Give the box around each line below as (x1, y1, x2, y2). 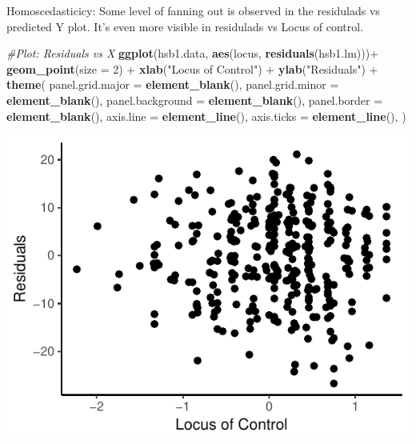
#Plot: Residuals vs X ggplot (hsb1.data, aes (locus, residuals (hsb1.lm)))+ (6, 45, 379, 62)
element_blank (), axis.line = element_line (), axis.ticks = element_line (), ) (6, 107, 406, 124)
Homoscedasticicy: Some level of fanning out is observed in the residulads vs (6, 2, 380, 18)
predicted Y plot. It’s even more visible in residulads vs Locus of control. (6, 18, 364, 34)
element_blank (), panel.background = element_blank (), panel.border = (6, 91, 383, 108)
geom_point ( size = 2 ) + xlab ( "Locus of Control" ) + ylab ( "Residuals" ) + (6, 60, 378, 77)
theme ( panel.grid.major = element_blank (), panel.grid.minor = (6, 76, 339, 93)
